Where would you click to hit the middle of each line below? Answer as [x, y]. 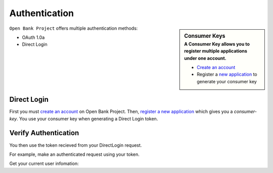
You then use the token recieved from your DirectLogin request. [76, 145]
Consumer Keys [205, 36]
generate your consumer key [227, 81]
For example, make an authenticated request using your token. [75, 154]
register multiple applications [216, 51]
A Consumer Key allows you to [217, 44]
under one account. [205, 58]
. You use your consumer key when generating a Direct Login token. [87, 119]
